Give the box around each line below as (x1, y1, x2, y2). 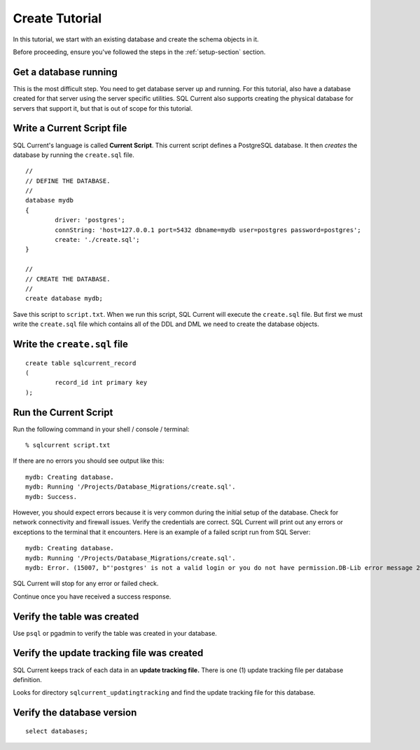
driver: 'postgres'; (55, 216, 125, 224)
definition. (13, 675, 42, 683)
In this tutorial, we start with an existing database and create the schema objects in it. (13, 35, 259, 43)
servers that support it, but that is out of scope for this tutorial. (13, 104, 192, 112)
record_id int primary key (55, 379, 148, 387)
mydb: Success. (25, 493, 78, 500)
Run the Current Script (13, 407, 113, 418)
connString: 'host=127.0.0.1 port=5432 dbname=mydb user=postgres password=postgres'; (55, 226, 362, 234)
